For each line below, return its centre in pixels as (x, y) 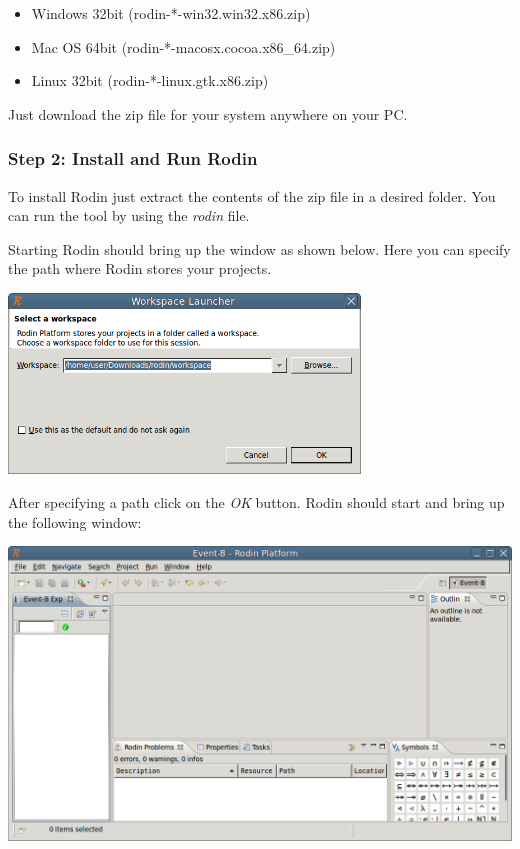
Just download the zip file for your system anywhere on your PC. (208, 113)
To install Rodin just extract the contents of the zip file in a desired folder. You (252, 195)
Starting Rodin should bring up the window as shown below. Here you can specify (259, 248)
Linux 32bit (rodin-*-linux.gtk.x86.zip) (150, 80)
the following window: (75, 521)
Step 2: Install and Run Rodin (133, 158)
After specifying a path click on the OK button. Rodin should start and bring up (256, 502)
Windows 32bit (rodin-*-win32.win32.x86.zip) (171, 13)
